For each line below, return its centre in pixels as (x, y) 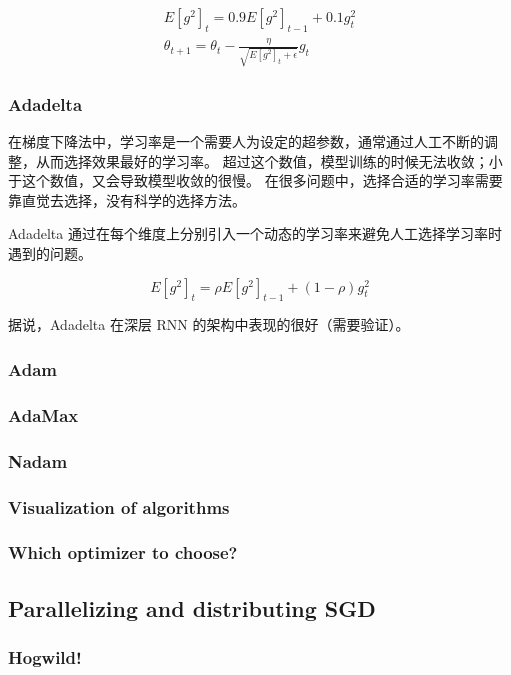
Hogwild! (45, 656)
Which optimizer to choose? (123, 552)
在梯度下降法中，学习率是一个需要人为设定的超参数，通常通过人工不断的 (246, 141)
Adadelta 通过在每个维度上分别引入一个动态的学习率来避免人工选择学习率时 (255, 233)
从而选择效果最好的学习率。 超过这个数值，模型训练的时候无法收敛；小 (269, 160)
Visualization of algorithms (119, 506)
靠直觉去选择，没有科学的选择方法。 (127, 199)
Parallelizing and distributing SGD (192, 607)
